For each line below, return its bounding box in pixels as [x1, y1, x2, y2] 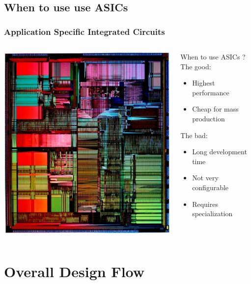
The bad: [180, 130, 208, 140]
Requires [192, 199, 218, 209]
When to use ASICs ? [180, 52, 246, 61]
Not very [192, 172, 219, 183]
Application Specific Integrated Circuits [4, 25, 165, 37]
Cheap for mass [192, 104, 239, 114]
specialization [192, 208, 233, 219]
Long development [192, 146, 247, 157]
